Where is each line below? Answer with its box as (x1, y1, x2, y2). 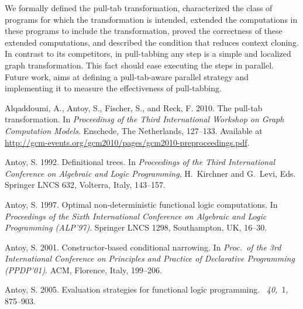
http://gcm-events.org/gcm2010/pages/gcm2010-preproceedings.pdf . (5, 136, 250, 148)
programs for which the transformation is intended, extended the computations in (5, 13, 298, 25)
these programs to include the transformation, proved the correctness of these (5, 25, 283, 37)
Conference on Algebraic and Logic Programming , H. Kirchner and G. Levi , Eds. (5, 167, 296, 179)
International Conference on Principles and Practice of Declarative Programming (5, 252, 295, 265)
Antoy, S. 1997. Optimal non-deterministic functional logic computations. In (5, 198, 278, 210)
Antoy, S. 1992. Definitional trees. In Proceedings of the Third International (5, 156, 275, 168)
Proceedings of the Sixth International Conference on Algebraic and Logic (5, 210, 267, 222)
